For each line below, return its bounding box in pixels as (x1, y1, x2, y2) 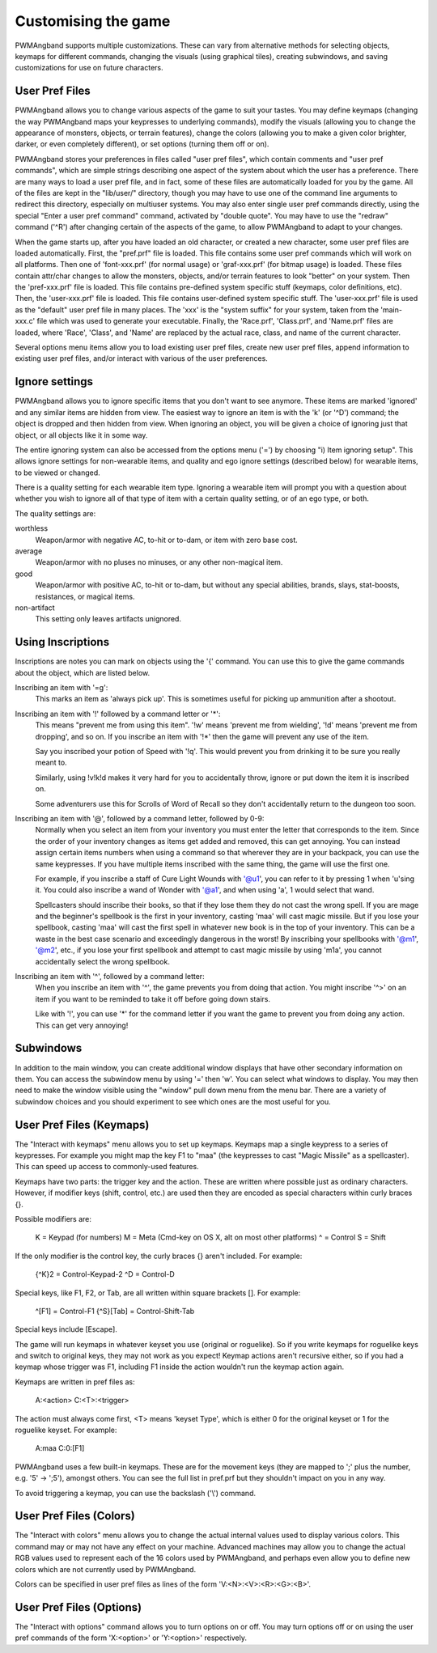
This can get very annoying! (35, 1020, 129, 1030)
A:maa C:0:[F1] (35, 1443, 85, 1453)
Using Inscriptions (15, 635, 109, 649)
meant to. (35, 757, 68, 768)
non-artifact (15, 603, 56, 612)
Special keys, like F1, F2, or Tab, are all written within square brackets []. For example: (15, 1287, 301, 1298)
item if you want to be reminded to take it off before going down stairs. (35, 994, 271, 1003)
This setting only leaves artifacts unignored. (35, 614, 182, 624)
